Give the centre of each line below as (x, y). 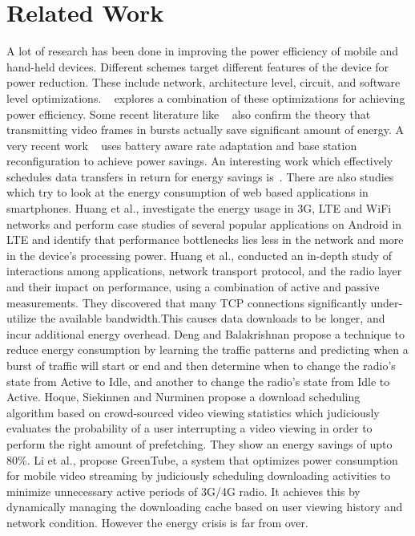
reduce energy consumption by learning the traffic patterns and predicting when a (207, 349)
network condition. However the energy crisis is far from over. (157, 522)
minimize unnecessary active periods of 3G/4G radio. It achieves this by (183, 491)
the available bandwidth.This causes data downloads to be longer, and (212, 318)
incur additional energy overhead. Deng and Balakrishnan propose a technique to (206, 333)
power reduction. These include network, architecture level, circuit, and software (203, 82)
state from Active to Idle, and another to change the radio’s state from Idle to (198, 381)
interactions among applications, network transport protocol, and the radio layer (204, 271)
